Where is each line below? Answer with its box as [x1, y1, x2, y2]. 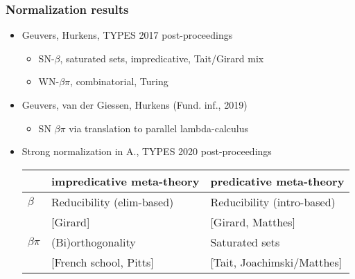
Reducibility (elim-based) [51, 193, 174, 210]
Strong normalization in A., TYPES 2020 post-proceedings [21, 144, 272, 159]
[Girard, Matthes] [210, 213, 295, 230]
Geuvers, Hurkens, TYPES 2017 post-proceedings [21, 28, 233, 42]
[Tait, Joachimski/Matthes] [210, 253, 343, 270]
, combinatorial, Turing [70, 74, 168, 89]
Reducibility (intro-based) [210, 193, 336, 210]
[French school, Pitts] [51, 253, 154, 270]
